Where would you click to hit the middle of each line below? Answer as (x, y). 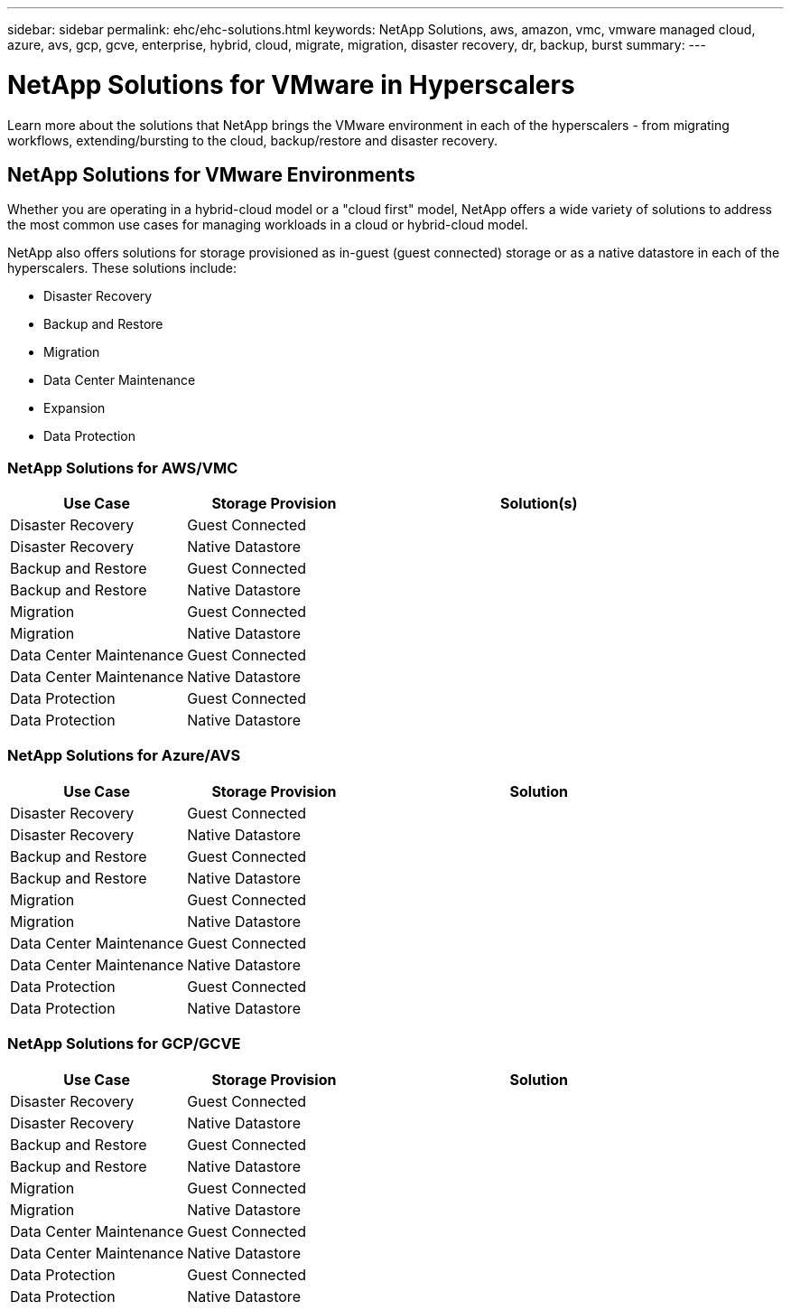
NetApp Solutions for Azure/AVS (124, 756)
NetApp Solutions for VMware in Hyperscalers (291, 84)
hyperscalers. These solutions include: (122, 268)
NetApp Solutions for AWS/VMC (123, 468)
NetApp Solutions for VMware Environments (211, 174)
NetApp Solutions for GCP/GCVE (124, 1044)
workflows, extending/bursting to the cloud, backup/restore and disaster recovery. (253, 140)
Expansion (74, 408)
